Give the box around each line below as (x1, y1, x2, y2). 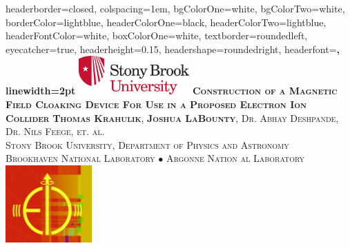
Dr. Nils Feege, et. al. (6, 124, 105, 138)
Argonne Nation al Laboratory (166, 151, 305, 165)
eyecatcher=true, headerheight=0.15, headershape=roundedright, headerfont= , (6, 41, 340, 56)
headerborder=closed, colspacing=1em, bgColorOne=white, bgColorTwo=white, (6, 1, 345, 15)
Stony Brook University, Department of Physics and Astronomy (6, 137, 289, 152)
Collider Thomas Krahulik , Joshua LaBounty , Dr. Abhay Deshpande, (6, 110, 339, 125)
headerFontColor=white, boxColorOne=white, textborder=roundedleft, (6, 28, 308, 43)
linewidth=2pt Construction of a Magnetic (6, 83, 338, 98)
